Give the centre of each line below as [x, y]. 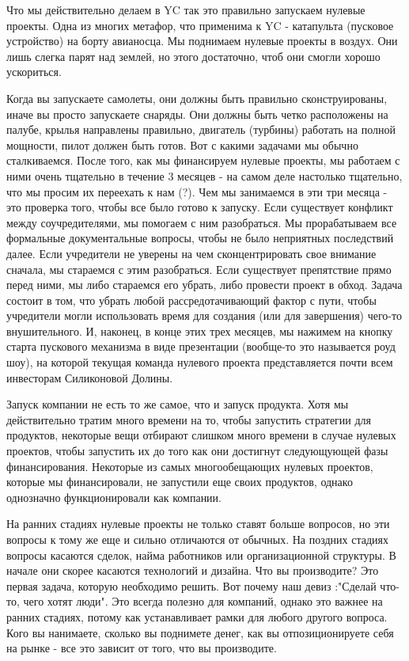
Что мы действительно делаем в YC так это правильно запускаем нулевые [186, 9]
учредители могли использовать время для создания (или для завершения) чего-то [204, 315]
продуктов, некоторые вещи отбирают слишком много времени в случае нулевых [201, 435]
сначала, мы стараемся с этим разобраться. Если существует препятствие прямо [199, 269]
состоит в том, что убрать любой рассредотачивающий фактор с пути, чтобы [191, 300]
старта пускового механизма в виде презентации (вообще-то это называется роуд [201, 346]
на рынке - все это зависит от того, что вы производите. [142, 648]
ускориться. [34, 72]
